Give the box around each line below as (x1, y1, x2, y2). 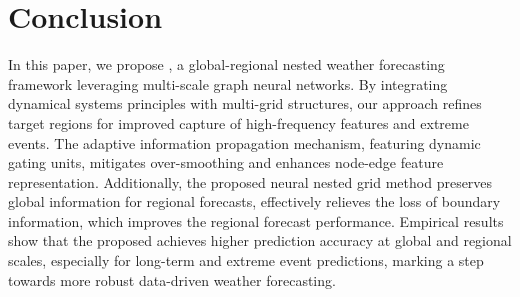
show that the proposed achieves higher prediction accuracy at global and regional (8, 230, 512, 251)
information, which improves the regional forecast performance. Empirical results (8, 210, 504, 231)
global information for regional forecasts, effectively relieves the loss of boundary (8, 191, 501, 212)
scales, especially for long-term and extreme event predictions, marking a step (8, 250, 484, 271)
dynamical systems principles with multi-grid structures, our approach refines (8, 93, 482, 114)
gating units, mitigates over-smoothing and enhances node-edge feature (8, 152, 444, 173)
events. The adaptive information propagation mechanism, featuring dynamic (8, 132, 481, 153)
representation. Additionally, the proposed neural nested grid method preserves (8, 171, 493, 192)
